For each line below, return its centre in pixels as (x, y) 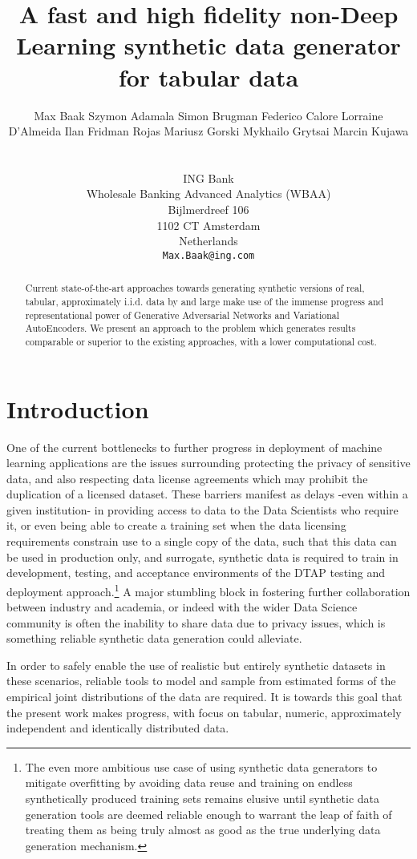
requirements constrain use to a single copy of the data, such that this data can (202, 541)
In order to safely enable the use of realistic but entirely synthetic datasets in (196, 665)
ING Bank (208, 177)
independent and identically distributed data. (118, 728)
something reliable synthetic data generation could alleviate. (154, 638)
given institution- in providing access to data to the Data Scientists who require (202, 509)
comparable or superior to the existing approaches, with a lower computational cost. (201, 341)
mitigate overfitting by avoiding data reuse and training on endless (189, 782)
